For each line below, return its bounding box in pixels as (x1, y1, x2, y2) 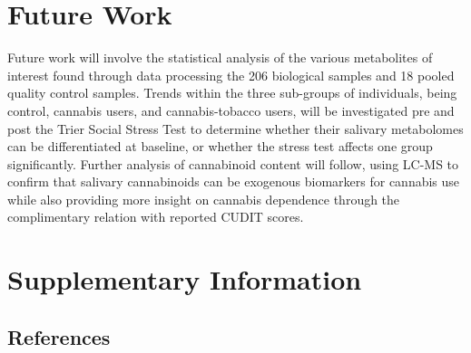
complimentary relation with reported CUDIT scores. (7, 207, 304, 226)
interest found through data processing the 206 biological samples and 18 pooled (7, 65, 455, 84)
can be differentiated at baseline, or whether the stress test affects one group (7, 137, 433, 156)
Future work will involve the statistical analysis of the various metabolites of (7, 48, 433, 67)
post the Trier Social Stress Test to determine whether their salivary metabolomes (7, 119, 464, 138)
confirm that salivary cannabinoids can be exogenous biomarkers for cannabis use (7, 172, 460, 191)
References (7, 322, 111, 350)
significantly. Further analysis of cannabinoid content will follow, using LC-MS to (7, 154, 459, 173)
